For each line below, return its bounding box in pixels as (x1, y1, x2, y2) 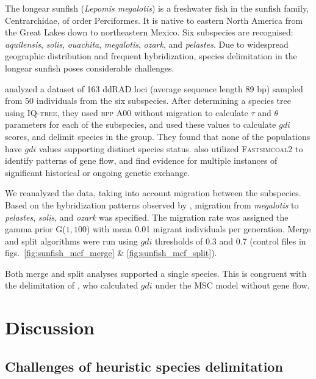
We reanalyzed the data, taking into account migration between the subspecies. (5, 186, 301, 199)
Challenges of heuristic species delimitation (5, 356, 283, 375)
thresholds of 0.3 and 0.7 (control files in (154, 234, 306, 247)
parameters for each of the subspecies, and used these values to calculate (5, 118, 276, 131)
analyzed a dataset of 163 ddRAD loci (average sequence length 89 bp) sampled (5, 82, 303, 95)
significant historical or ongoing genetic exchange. (5, 166, 190, 178)
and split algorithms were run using (5, 234, 138, 247)
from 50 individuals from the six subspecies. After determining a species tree (5, 94, 291, 107)
